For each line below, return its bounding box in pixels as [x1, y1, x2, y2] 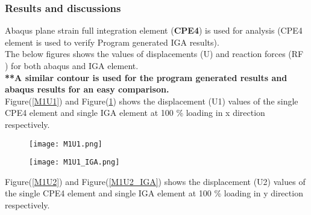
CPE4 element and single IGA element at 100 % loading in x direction [5, 106, 265, 119]
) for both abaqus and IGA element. [5, 59, 139, 71]
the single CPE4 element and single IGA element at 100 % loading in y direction [5, 187, 303, 199]
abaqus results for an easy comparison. [5, 83, 169, 95]
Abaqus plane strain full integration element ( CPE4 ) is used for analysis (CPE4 [5, 24, 303, 37]
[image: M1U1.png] [29, 139, 102, 148]
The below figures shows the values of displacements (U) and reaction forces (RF [5, 47, 304, 60]
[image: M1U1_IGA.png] [29, 158, 120, 167]
